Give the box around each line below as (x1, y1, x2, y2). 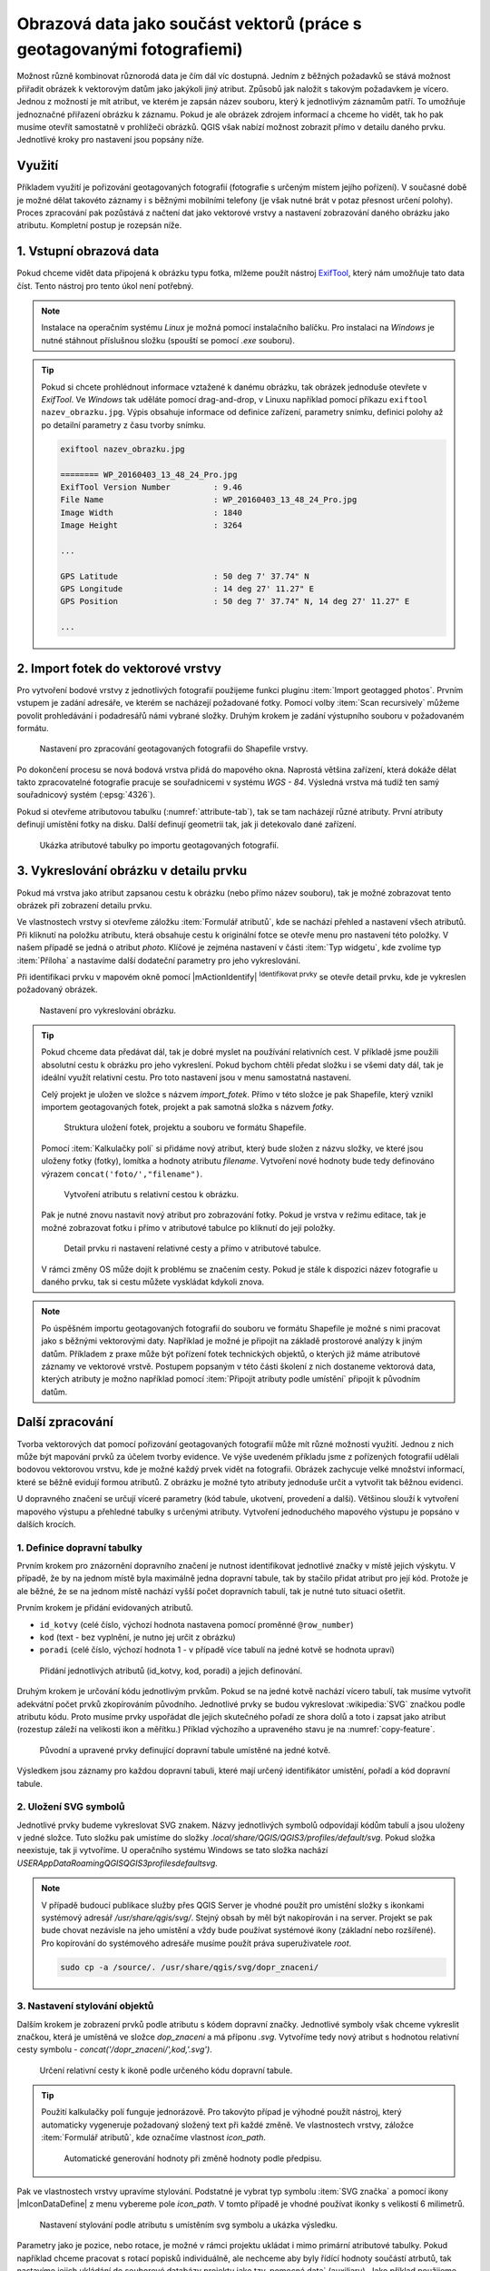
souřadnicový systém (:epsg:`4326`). (16, 789, 156, 800)
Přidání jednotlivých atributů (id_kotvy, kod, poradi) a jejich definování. (39, 1665, 303, 1676)
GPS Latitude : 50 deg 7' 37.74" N (60, 570, 309, 581)
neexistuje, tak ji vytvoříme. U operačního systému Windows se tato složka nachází (16, 1845, 328, 1856)
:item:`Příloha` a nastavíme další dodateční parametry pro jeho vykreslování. (16, 955, 301, 966)
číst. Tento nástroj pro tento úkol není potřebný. (16, 280, 194, 291)
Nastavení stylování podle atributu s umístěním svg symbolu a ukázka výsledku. (39, 2219, 338, 2230)
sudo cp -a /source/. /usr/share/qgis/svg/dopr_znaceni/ (60, 1962, 319, 1972)
